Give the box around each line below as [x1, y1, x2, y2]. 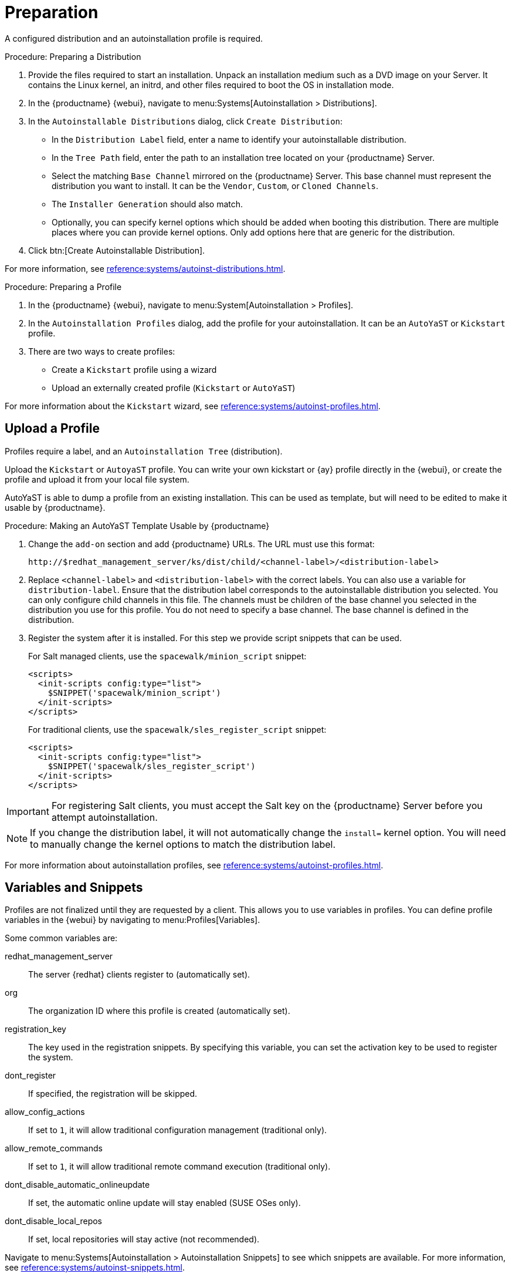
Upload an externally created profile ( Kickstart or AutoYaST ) [52, 382, 296, 393]
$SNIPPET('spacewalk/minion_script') [48, 688, 221, 698]
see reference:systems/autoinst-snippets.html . [5, 1262, 185, 1273]
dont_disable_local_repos [5, 1216, 102, 1227]
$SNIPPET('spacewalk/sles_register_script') [48, 761, 256, 771]
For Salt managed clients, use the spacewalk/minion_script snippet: [28, 651, 307, 661]
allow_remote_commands [5, 1143, 103, 1154]
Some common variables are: [5, 933, 118, 944]
